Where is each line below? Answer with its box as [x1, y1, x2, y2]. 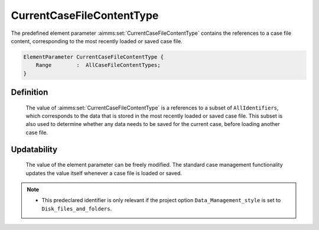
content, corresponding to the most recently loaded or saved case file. [11, 37, 183, 44]
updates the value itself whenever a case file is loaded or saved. [25, 169, 183, 177]
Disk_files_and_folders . [41, 205, 112, 212]
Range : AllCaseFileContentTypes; [35, 62, 161, 69]
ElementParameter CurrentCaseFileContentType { [23, 53, 164, 60]
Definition [11, 88, 48, 98]
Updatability [11, 144, 58, 154]
